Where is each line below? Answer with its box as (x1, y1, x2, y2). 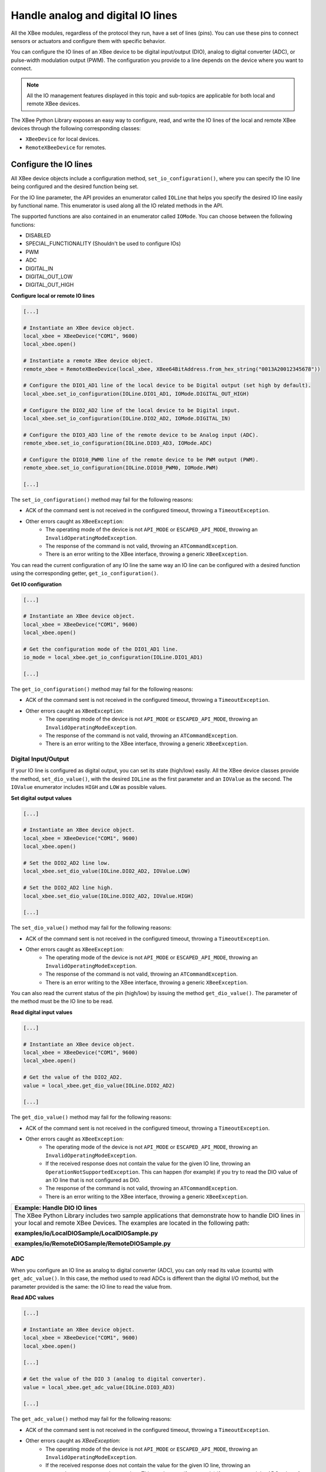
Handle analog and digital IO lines (11, 9, 177, 22)
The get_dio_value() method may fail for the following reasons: (11, 1113, 172, 1121)
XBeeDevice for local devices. (25, 135, 100, 142)
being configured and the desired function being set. (11, 183, 139, 190)
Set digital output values (11, 794, 72, 801)
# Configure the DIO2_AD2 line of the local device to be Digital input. (23, 407, 240, 413)
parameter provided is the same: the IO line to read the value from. (11, 1283, 172, 1290)
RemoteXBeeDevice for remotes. (25, 144, 107, 151)
